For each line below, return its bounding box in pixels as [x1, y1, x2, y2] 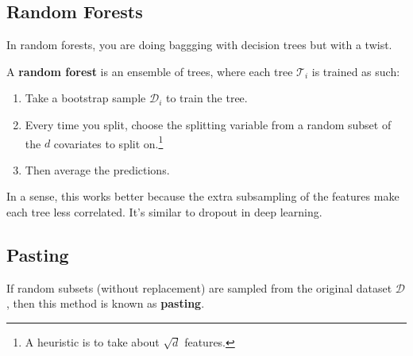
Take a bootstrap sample [25, 90, 146, 106]
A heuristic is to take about [25, 334, 160, 350]
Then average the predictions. [25, 161, 170, 178]
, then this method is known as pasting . [6, 295, 205, 312]
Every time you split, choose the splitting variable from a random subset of [25, 116, 392, 132]
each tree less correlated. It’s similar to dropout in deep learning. [6, 204, 322, 220]
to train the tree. [165, 90, 248, 106]
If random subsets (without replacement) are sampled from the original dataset [6, 279, 392, 296]
